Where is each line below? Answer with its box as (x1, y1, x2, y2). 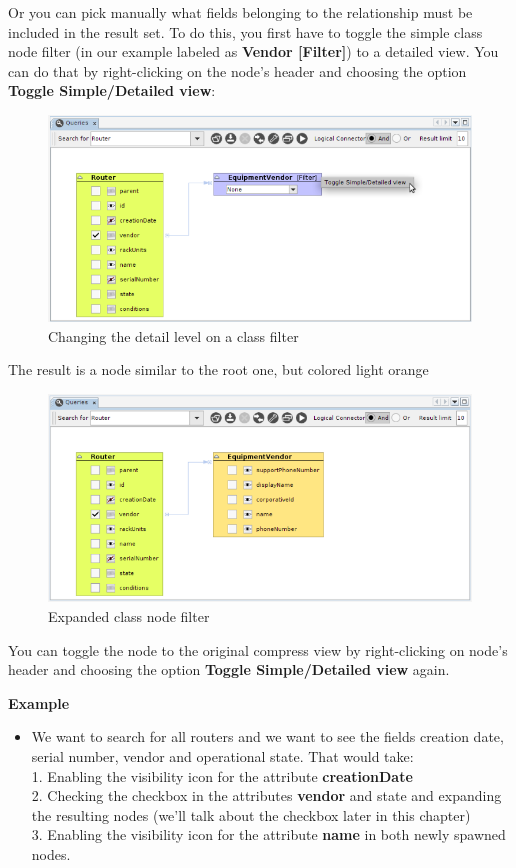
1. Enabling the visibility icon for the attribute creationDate (31, 765, 413, 786)
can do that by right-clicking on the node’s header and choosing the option (8, 60, 467, 81)
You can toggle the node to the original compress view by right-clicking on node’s (8, 639, 508, 660)
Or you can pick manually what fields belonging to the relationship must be (8, 2, 473, 22)
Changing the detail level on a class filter (48, 325, 299, 346)
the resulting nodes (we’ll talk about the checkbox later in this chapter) (31, 804, 471, 825)
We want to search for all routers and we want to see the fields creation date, (31, 726, 504, 747)
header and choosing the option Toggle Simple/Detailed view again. (8, 659, 450, 680)
